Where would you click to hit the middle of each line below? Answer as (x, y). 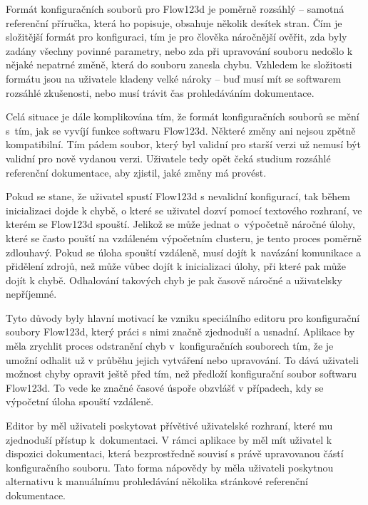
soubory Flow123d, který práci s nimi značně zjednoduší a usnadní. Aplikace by (180, 332)
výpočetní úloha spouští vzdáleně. (80, 401)
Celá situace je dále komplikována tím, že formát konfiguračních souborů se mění (183, 116)
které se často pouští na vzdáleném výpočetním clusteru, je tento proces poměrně (184, 238)
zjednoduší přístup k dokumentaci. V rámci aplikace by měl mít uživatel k (169, 439)
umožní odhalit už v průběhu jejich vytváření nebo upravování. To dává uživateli (182, 359)
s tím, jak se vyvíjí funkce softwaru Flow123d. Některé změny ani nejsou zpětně (181, 130)
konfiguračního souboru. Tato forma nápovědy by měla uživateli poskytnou (170, 467)
